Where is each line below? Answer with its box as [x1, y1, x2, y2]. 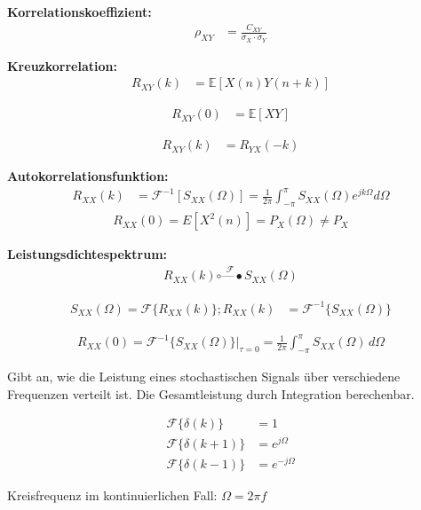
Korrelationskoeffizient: [7, 3, 152, 20]
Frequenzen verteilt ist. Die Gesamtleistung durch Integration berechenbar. [7, 384, 415, 403]
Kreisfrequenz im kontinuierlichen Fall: [7, 486, 218, 505]
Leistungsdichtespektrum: [7, 245, 168, 263]
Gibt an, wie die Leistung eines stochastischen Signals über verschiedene [7, 366, 401, 385]
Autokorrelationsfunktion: [7, 167, 169, 185]
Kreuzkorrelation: [7, 56, 117, 75]
